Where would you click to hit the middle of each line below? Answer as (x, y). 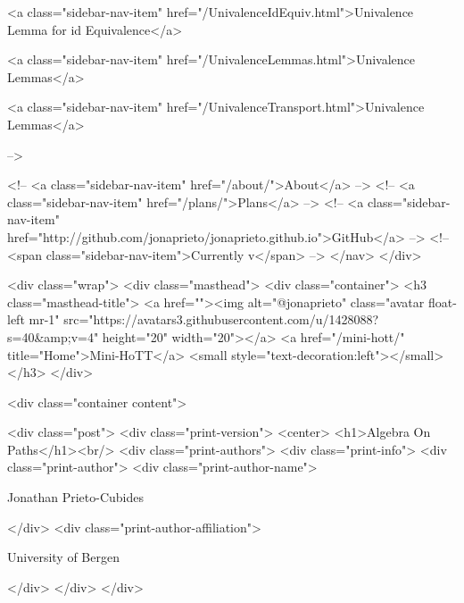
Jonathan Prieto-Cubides (75, 497)
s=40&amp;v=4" (53, 336)
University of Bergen (63, 557)
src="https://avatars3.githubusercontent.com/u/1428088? (221, 319)
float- (442, 301)
